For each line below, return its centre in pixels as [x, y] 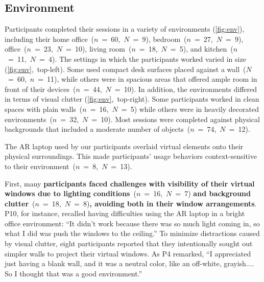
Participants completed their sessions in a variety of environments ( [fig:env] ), [125, 29]
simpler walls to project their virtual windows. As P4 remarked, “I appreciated [128, 253]
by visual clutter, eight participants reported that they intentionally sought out [129, 243]
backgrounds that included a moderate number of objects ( [98, 129]
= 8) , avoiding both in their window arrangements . [165, 203]
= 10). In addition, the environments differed [186, 89]
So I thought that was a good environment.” [74, 273]
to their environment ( [40, 166]
